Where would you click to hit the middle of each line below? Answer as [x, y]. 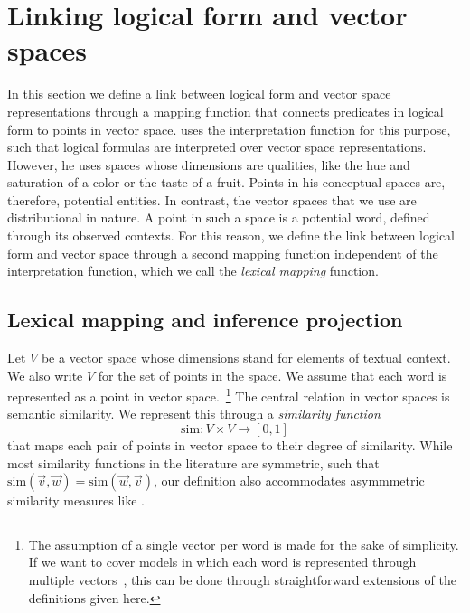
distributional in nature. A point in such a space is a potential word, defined [219, 217]
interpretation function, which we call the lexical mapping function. [193, 271]
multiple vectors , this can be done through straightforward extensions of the [242, 580]
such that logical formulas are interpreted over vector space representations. [217, 147]
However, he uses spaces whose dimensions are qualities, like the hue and [209, 164]
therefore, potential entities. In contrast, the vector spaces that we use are [212, 199]
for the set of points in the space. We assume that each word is [273, 375]
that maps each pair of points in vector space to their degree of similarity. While [230, 445]
